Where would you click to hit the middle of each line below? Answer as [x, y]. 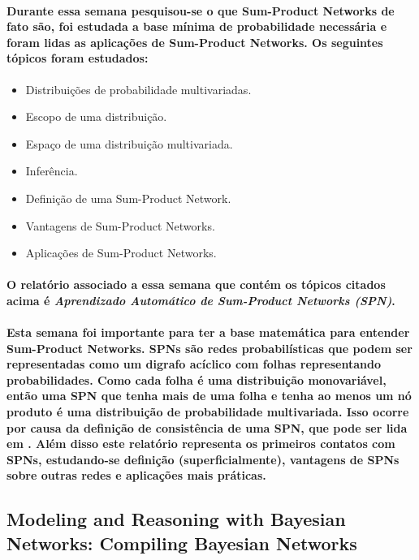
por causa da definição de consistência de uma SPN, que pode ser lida [207, 427]
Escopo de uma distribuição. [96, 116]
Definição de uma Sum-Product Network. [128, 198]
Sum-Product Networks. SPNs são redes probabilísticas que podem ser [209, 348]
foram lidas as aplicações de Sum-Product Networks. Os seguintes [195, 42]
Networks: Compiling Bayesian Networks [182, 543]
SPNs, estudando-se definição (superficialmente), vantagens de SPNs [203, 459]
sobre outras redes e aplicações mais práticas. [136, 475]
